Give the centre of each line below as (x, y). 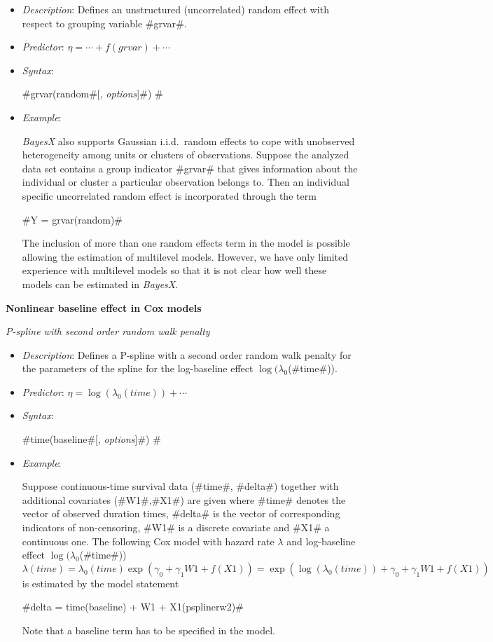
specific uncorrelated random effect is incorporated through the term (169, 195)
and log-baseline (321, 541)
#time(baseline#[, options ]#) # (91, 439)
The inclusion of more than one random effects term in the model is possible (186, 243)
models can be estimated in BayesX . (100, 284)
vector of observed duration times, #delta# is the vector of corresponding (181, 513)
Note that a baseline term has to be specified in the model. (148, 630)
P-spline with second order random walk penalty (108, 331)
